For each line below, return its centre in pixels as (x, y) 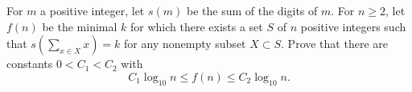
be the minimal (80, 26)
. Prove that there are (334, 44)
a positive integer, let (93, 10)
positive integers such (353, 26)
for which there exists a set (196, 26)
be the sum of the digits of (252, 10)
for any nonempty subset (185, 44)
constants (30, 64)
